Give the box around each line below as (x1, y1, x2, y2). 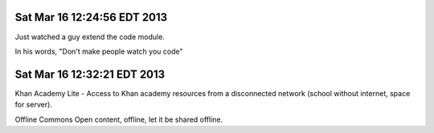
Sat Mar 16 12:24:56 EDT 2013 (14, 10, 168, 24)
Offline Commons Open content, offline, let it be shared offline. (14, 115, 223, 124)
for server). (14, 100, 52, 110)
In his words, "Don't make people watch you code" (14, 46, 183, 56)
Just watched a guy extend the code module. (14, 32, 165, 42)
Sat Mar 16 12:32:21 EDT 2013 (14, 67, 166, 81)
